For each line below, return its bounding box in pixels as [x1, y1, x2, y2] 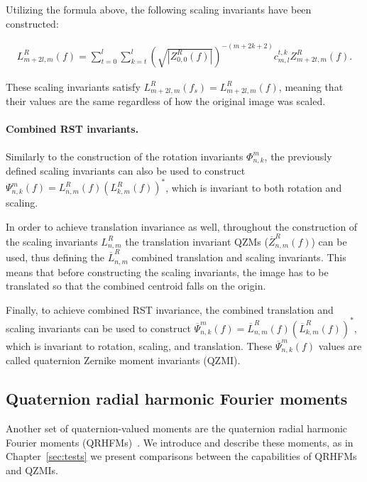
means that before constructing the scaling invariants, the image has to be [6, 264, 329, 279]
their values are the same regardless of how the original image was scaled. [6, 94, 326, 109]
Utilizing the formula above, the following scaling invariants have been [6, 2, 312, 16]
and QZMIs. [6, 462, 58, 477]
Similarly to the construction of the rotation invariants [6, 148, 243, 163]
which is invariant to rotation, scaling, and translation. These [6, 338, 273, 353]
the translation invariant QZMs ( [125, 234, 268, 248]
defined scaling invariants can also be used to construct [6, 163, 246, 177]
